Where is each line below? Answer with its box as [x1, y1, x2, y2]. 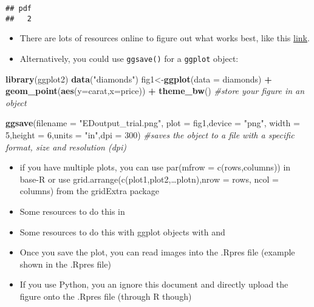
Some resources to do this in [19, 204, 125, 217]
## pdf [5, 4, 32, 13]
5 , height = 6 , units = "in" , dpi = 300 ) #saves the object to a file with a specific [5, 128, 295, 141]
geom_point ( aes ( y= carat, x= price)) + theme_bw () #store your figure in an [5, 84, 305, 97]
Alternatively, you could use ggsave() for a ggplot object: [19, 52, 239, 64]
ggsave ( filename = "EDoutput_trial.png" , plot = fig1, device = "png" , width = [5, 116, 300, 129]
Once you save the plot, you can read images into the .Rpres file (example [19, 246, 295, 258]
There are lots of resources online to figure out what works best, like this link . [19, 32, 310, 44]
